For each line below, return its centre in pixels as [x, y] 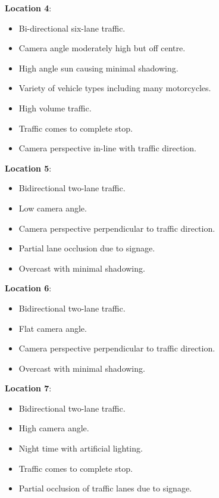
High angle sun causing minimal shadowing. [98, 68]
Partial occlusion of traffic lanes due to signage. [105, 488]
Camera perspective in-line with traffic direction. [107, 148]
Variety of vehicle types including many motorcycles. [115, 88]
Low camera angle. [53, 208]
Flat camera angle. [53, 328]
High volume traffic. [55, 108]
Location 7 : [28, 388]
